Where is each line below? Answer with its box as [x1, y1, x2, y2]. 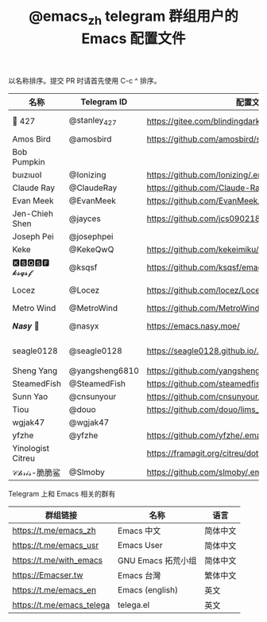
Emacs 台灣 [118, 570, 161, 581]
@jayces [68, 212, 101, 224]
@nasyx [68, 320, 99, 331]
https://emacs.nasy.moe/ [146, 320, 240, 331]
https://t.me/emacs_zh [12, 524, 97, 535]
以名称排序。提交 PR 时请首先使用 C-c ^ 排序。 [8, 76, 161, 85]
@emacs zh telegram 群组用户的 [29, 7, 238, 28]
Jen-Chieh [12, 208, 54, 219]
